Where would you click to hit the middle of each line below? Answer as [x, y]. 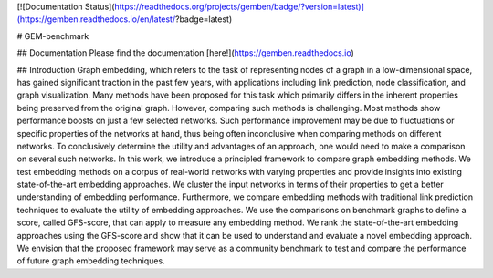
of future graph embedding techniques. [91, 261]
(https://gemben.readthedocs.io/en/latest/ [96, 19]
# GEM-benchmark [53, 36]
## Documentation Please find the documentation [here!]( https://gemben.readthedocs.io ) [186, 53]
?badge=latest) [204, 19]
